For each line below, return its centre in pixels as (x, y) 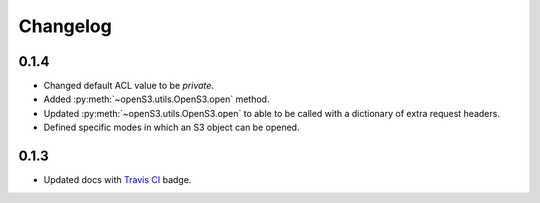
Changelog (65, 26)
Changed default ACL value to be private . (129, 86)
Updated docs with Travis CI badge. (117, 180)
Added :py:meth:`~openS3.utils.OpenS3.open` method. (156, 99)
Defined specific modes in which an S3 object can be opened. (171, 127)
